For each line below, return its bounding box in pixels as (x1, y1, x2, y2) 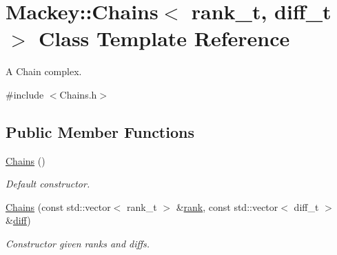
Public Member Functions (6, 121, 194, 142)
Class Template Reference (39, 24, 290, 52)
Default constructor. (6, 176, 90, 191)
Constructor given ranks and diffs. (6, 236, 150, 251)
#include (6, 87, 44, 101)
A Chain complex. (6, 64, 82, 79)
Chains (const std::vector (6, 199, 111, 214)
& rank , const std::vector (176, 199, 278, 214)
